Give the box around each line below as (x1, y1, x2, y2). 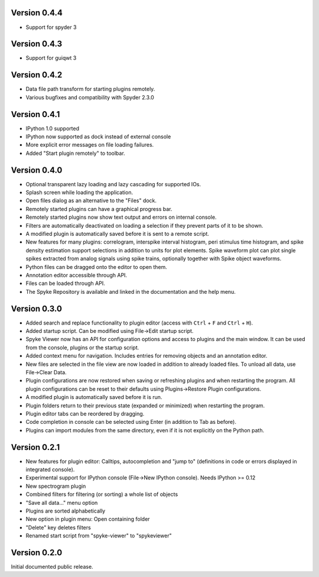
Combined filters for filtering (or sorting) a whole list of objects (25, 491, 178, 498)
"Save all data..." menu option (25, 499, 98, 506)
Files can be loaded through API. (25, 280, 106, 287)
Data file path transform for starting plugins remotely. (25, 86, 155, 93)
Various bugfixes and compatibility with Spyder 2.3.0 (25, 93, 155, 101)
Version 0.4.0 (11, 165, 63, 175)
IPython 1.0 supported (25, 125, 80, 132)
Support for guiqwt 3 (25, 54, 77, 61)
